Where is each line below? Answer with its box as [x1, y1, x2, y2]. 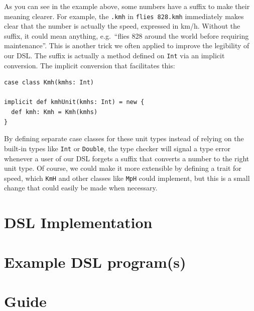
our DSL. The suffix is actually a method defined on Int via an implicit [4, 50, 225, 61]
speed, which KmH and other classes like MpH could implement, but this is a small [4, 172, 250, 183]
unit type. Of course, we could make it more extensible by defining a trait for [4, 163, 241, 173]
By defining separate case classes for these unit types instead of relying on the [4, 133, 244, 144]
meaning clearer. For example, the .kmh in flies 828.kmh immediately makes [4, 11, 244, 21]
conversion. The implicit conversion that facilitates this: [4, 60, 175, 70]
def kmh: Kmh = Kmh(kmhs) [11, 109, 98, 116]
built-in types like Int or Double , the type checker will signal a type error [4, 143, 230, 153]
